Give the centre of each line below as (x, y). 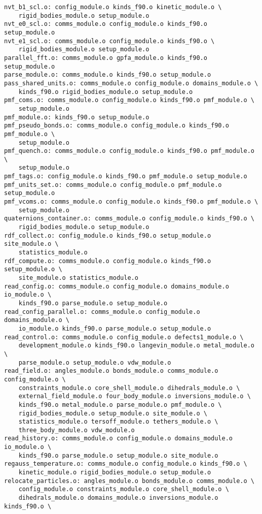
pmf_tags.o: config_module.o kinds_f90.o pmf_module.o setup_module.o (126, 176)
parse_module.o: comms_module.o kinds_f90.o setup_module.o (108, 75)
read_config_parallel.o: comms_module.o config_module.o (102, 312)
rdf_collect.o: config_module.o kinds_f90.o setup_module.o (108, 235)
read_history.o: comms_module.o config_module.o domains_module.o (119, 439)
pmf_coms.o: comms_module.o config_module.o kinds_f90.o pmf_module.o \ (129, 100)
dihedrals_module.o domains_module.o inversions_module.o (118, 498)
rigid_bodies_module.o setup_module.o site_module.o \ (113, 413)
